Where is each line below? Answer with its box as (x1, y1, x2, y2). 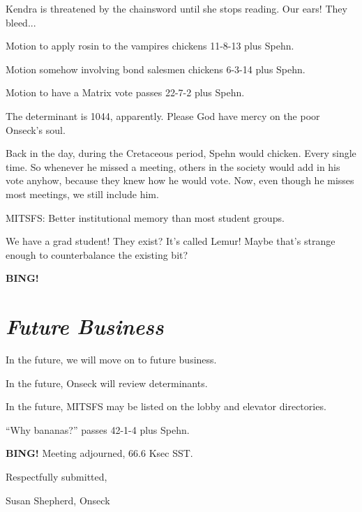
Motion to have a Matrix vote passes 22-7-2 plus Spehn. (6, 85, 245, 100)
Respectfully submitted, (6, 469, 107, 483)
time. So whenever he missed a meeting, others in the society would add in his (6, 159, 340, 174)
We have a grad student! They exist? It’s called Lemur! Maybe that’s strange (6, 234, 335, 248)
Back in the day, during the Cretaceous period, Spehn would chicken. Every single (6, 146, 356, 160)
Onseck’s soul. (6, 122, 66, 137)
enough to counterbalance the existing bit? (6, 247, 188, 262)
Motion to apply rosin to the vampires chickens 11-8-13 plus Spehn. (6, 38, 294, 53)
